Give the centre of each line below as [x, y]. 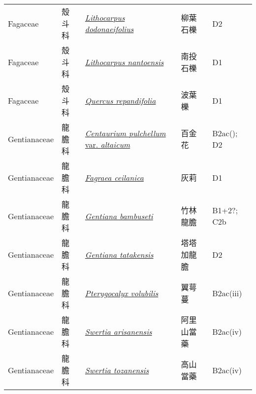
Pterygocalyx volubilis [122, 293]
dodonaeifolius [109, 29]
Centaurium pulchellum [125, 133]
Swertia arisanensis [118, 331]
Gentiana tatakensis [119, 254]
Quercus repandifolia [120, 100]
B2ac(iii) [227, 293]
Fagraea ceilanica [114, 177]
